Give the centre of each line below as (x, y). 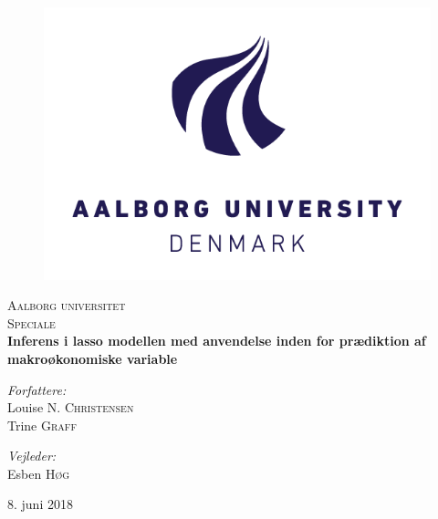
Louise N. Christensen (71, 407)
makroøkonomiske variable (93, 358)
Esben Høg (39, 473)
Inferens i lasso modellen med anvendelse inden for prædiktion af (217, 341)
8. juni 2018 (40, 504)
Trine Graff (42, 425)
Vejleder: (32, 456)
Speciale (31, 322)
